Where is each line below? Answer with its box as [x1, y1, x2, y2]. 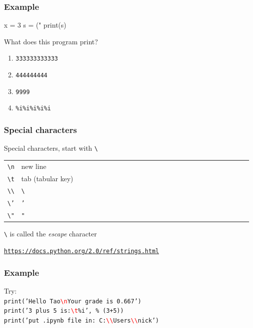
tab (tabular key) [21, 173, 73, 183]
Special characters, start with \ [4, 143, 98, 153]
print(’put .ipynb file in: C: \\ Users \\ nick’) [4, 317, 159, 324]
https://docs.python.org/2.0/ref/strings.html [4, 248, 159, 255]
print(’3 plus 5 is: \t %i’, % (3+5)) [4, 307, 124, 315]
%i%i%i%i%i [15, 105, 51, 112]
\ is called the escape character [4, 229, 97, 239]
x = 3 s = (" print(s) [4, 20, 66, 30]
